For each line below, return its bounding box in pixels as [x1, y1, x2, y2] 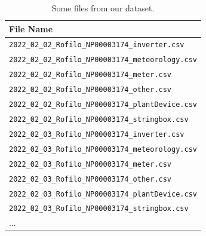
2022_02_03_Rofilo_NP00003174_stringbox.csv [9, 204, 189, 213]
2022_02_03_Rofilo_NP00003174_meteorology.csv [9, 145, 197, 154]
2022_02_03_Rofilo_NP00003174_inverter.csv [9, 130, 185, 139]
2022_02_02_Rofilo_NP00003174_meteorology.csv [9, 56, 197, 65]
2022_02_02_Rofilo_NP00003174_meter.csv [9, 71, 172, 79]
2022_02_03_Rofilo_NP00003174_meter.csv [9, 160, 172, 168]
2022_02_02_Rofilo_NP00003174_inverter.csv [9, 41, 185, 50]
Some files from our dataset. [51, 2, 155, 14]
